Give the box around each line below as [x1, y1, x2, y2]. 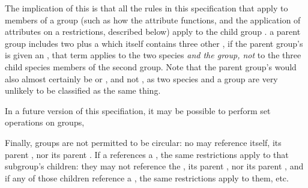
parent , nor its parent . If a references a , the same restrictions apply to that [5, 148, 289, 160]
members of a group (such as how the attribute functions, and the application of [5, 13, 301, 26]
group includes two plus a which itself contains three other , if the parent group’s [5, 37, 303, 49]
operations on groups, [5, 116, 85, 129]
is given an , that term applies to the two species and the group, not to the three [5, 49, 301, 61]
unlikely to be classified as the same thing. [5, 84, 161, 97]
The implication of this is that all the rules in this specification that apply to [5, 2, 288, 14]
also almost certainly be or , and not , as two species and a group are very [5, 72, 278, 85]
